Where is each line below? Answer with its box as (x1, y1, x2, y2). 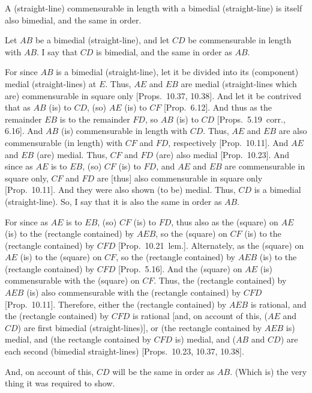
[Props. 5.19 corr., (217, 112, 286, 125)
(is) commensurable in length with (61, 124, 188, 137)
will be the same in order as (112, 365, 215, 377)
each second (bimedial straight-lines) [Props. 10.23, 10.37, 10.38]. (5, 345, 244, 358)
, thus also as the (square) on (171, 215, 278, 228)
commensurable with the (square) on (5, 274, 140, 287)
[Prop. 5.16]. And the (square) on (118, 262, 242, 275)
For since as (5, 215, 48, 228)
